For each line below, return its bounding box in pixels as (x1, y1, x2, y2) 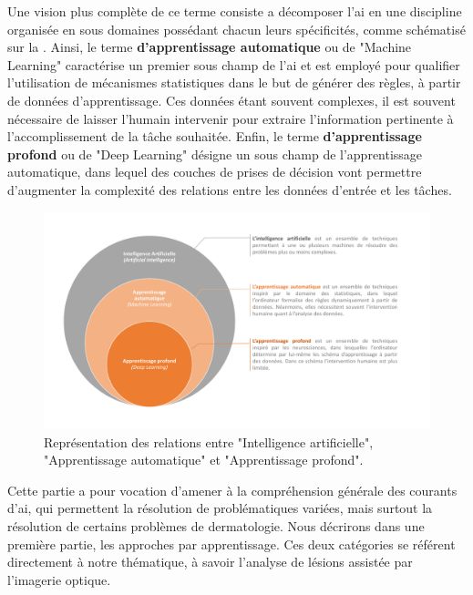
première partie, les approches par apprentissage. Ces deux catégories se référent (7, 534, 456, 553)
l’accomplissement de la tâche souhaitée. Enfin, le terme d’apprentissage (7, 127, 422, 146)
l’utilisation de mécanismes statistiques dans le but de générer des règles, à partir (7, 73, 461, 92)
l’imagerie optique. (7, 569, 111, 589)
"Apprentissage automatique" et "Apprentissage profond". (44, 450, 364, 469)
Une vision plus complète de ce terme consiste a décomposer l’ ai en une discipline (7, 2, 462, 20)
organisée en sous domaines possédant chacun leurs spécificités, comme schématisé (7, 19, 466, 38)
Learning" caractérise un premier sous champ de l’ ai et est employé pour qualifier (7, 55, 460, 74)
